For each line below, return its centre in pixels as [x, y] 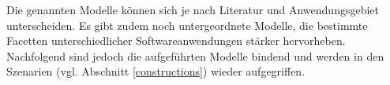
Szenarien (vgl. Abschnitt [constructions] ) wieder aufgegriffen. [156, 71]
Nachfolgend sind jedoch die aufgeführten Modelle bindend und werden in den [195, 55]
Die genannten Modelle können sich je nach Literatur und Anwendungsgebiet [193, 9]
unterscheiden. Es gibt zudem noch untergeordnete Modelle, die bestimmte [187, 25]
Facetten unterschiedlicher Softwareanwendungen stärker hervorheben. [176, 41]
